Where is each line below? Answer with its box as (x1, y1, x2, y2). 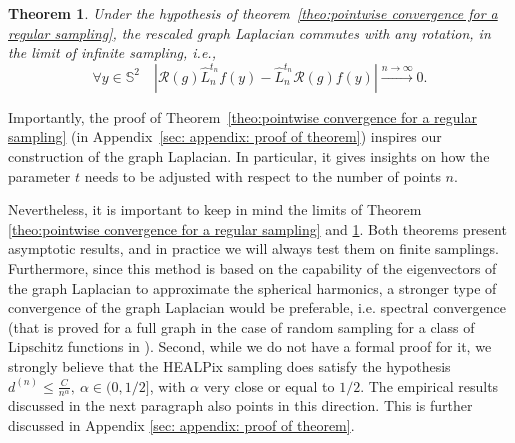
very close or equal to (203, 375, 335, 396)
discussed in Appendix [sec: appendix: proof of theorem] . (8, 414, 355, 435)
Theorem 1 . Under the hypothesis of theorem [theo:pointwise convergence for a (8, 3, 498, 23)
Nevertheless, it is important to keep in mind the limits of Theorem (8, 199, 422, 220)
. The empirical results (360, 375, 499, 396)
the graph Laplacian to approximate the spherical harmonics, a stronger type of (8, 277, 497, 298)
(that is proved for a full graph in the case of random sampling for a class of (8, 316, 475, 337)
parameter (8, 165, 71, 186)
